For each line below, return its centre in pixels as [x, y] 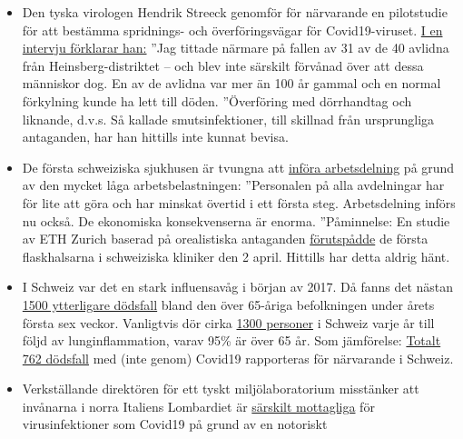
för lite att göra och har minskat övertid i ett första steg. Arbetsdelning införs [239, 202]
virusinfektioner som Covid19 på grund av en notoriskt [175, 424]
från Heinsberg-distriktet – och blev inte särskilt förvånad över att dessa [223, 65]
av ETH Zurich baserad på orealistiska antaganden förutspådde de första [225, 239]
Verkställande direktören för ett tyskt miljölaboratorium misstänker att [221, 389]
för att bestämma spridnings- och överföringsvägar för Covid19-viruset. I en [232, 30]
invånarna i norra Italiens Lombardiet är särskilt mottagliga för [198, 406]
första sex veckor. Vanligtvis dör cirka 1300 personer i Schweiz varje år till [228, 322]
